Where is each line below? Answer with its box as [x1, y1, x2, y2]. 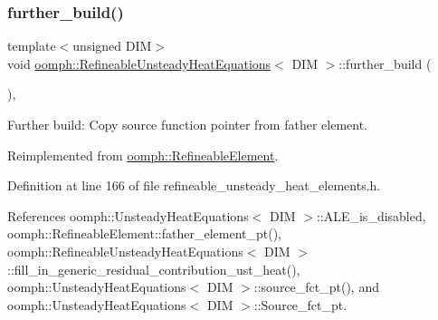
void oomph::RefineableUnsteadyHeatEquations [7, 53, 271, 73]
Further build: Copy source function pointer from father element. [7, 115, 368, 133]
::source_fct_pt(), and [253, 277, 379, 296]
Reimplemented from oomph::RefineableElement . [7, 145, 279, 164]
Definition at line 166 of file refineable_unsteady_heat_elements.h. [7, 176, 381, 195]
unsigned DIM [72, 36, 152, 55]
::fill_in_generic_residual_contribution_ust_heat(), [7, 259, 300, 278]
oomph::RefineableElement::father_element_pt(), [7, 224, 282, 243]
